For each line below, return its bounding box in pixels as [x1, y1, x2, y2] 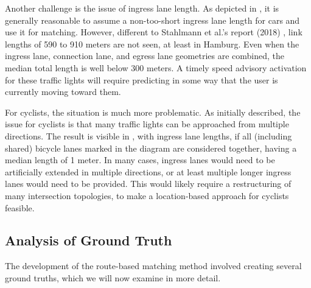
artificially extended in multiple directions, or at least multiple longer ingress [5, 165, 292, 178]
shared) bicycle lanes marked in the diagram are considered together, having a [5, 141, 297, 154]
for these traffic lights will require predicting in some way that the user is [5, 73, 278, 86]
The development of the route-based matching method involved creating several [5, 259, 302, 272]
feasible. [5, 201, 35, 214]
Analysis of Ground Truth [5, 231, 172, 250]
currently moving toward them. [5, 85, 121, 98]
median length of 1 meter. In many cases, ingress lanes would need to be [5, 153, 275, 166]
